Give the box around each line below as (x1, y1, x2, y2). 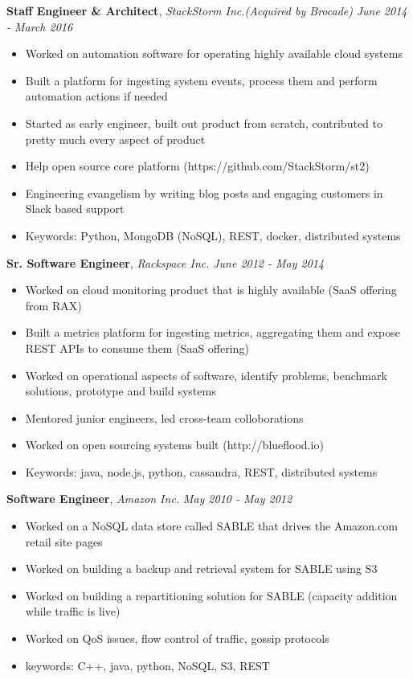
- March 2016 (6, 18, 73, 35)
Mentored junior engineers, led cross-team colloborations (25, 409, 304, 426)
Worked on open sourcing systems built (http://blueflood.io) (25, 436, 324, 453)
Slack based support (25, 200, 125, 217)
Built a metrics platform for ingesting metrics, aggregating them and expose (25, 324, 400, 341)
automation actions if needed (25, 88, 168, 104)
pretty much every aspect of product (25, 130, 206, 147)
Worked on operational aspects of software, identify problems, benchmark (25, 366, 387, 383)
